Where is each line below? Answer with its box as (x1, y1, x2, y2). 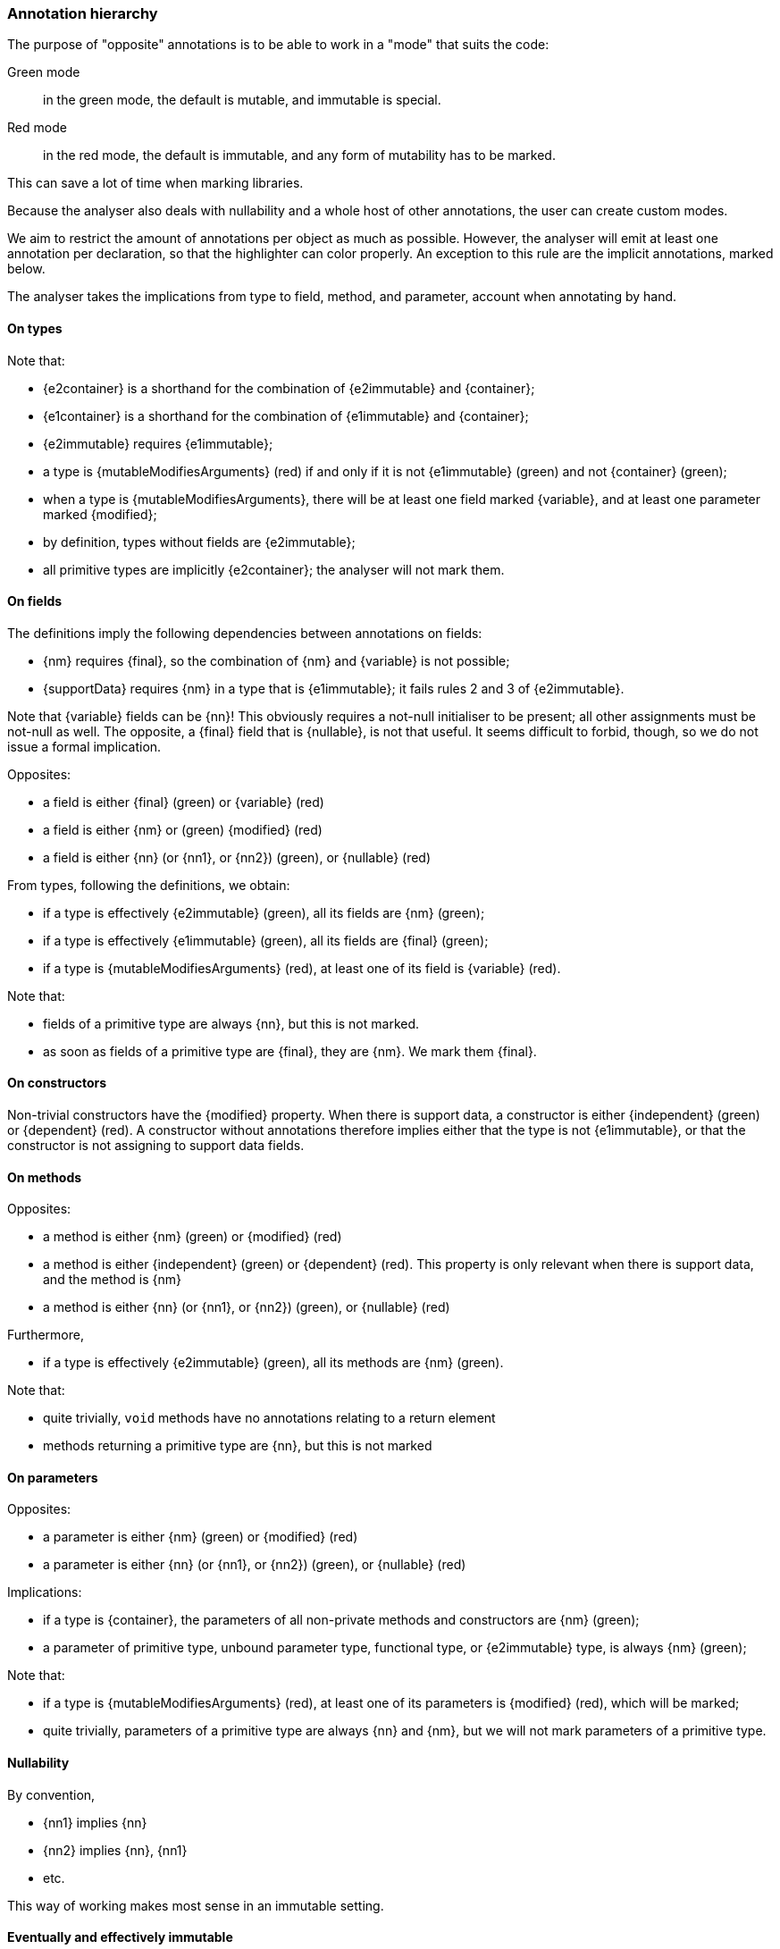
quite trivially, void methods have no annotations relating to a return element (43, 1410, 496, 1426)
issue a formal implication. (7, 738, 162, 754)
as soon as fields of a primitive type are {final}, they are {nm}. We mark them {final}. (43, 1043, 537, 1059)
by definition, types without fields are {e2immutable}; (43, 533, 356, 550)
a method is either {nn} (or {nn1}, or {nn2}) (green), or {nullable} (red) (43, 1299, 450, 1315)
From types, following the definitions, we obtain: (7, 877, 290, 893)
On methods (7, 1169, 82, 1185)
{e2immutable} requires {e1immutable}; (43, 435, 273, 451)
